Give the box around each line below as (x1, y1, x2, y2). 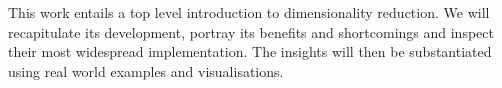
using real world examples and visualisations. (8, 60, 284, 81)
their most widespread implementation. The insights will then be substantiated (8, 41, 492, 62)
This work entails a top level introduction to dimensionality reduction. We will (8, 2, 490, 22)
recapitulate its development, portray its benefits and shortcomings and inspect (8, 21, 494, 42)
